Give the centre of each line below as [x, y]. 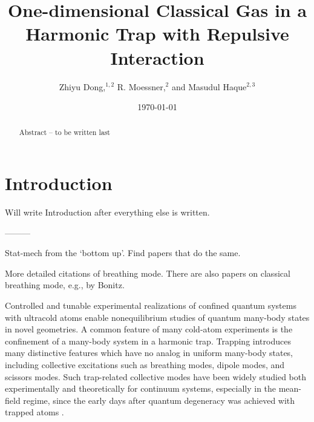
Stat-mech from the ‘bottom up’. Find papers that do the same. [123, 253]
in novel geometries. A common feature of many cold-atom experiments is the [149, 329]
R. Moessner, [141, 86]
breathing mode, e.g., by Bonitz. [65, 285]
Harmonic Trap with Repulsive [157, 34]
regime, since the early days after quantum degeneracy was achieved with [159, 400]
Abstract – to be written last [64, 132]
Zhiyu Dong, [82, 86]
